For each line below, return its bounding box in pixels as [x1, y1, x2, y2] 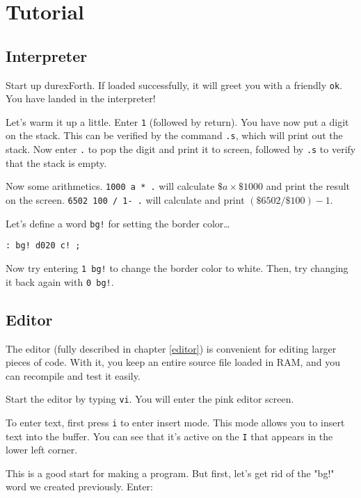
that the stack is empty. [6, 155, 107, 170]
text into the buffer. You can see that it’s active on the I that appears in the [6, 428, 333, 443]
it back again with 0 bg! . [6, 274, 114, 289]
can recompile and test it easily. [6, 368, 141, 383]
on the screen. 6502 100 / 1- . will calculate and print [6, 193, 245, 207]
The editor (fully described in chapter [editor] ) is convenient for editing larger [6, 341, 337, 355]
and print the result [266, 179, 351, 193]
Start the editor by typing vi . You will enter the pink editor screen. [6, 392, 294, 406]
